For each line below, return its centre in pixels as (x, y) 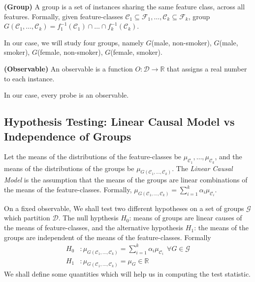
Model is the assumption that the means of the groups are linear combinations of (126, 180)
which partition (27, 218)
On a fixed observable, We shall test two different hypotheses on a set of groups (124, 208)
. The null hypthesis (88, 218)
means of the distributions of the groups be (69, 168)
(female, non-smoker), (70, 52)
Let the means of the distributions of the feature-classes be (93, 157)
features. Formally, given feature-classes (64, 16)
